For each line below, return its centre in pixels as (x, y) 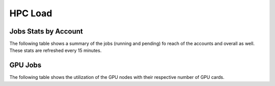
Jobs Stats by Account (46, 31)
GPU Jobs (25, 65)
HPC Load (31, 13)
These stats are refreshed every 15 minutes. (56, 50)
